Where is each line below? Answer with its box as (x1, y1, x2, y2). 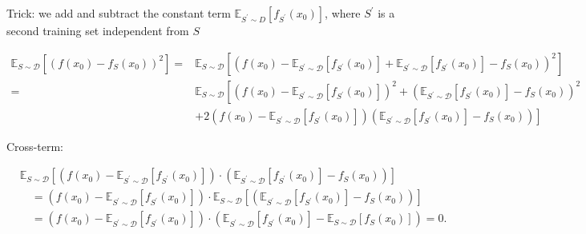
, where (325, 5, 361, 21)
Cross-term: (6, 137, 63, 154)
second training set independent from (6, 22, 189, 38)
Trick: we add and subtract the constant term (6, 5, 231, 21)
